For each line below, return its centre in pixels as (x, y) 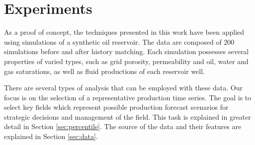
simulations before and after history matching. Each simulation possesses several (127, 51)
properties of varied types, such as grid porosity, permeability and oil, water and (126, 61)
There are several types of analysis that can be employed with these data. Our (124, 88)
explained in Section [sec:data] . (51, 136)
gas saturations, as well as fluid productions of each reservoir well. (104, 71)
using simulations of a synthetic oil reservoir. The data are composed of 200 (119, 41)
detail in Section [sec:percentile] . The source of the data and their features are (123, 126)
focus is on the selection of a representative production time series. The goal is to (128, 97)
